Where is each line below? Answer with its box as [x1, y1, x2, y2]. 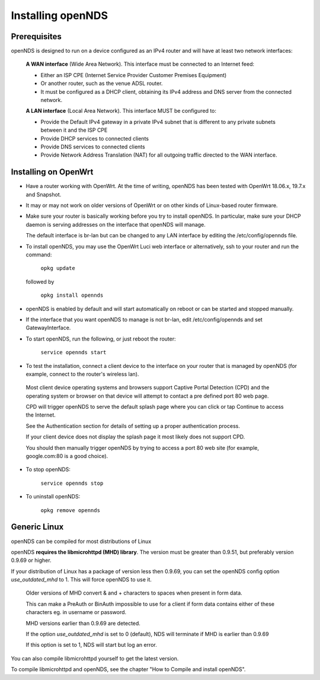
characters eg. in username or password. [25, 609, 127, 616]
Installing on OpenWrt [11, 167, 94, 177]
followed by [25, 278, 55, 285]
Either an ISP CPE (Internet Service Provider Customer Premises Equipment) [40, 71, 227, 78]
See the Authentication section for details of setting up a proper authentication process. [25, 422, 240, 430]
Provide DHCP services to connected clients [40, 135, 149, 142]
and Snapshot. [25, 190, 62, 198]
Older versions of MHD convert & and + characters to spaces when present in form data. [25, 589, 242, 596]
